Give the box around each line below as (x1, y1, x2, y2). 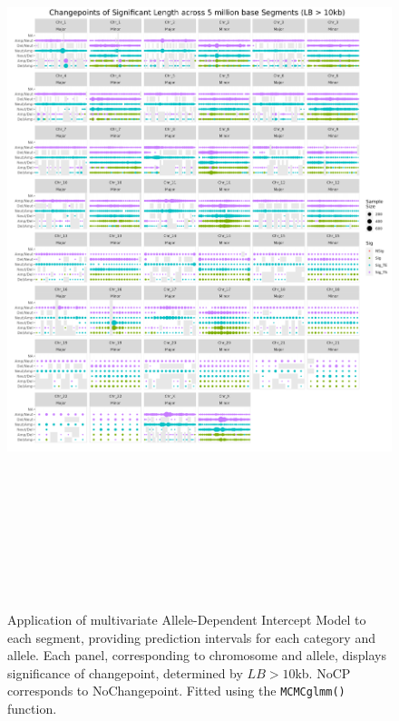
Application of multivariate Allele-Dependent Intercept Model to (7, 610, 366, 629)
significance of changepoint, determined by (7, 663, 243, 682)
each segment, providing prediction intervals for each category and (7, 627, 375, 647)
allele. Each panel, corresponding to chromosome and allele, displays (7, 646, 386, 665)
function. (7, 699, 57, 718)
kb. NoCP (295, 663, 351, 682)
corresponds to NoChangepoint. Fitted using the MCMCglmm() (7, 681, 345, 700)
